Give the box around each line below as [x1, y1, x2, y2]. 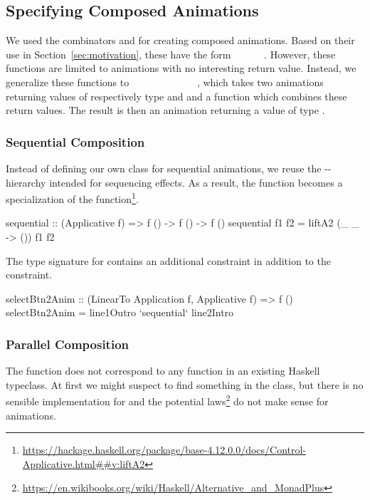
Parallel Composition [6, 335, 129, 353]
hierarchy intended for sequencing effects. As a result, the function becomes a [6, 175, 343, 189]
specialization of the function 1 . [6, 189, 139, 206]
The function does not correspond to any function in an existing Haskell [6, 363, 320, 378]
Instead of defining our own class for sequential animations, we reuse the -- [6, 160, 332, 175]
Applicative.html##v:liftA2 [22, 456, 145, 471]
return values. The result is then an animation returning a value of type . [6, 103, 325, 118]
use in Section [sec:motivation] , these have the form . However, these [6, 46, 336, 61]
